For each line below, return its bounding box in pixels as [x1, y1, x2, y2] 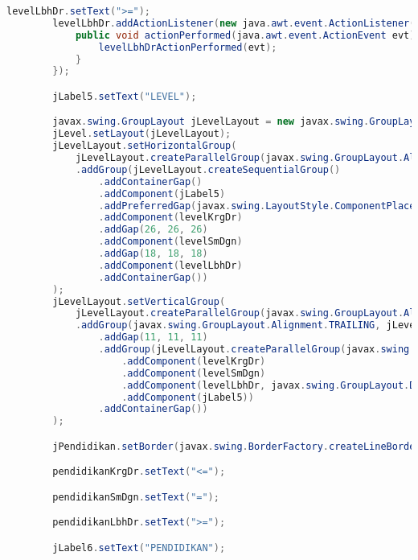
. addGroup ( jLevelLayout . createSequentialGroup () [75, 163, 341, 175]
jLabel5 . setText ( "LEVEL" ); [52, 90, 197, 102]
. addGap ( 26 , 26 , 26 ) [98, 224, 208, 236]
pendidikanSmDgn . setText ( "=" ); [52, 491, 219, 503]
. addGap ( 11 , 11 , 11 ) [98, 331, 208, 344]
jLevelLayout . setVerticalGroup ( [52, 295, 226, 307]
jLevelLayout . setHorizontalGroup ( [52, 140, 237, 152]
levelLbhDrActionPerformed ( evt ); [98, 41, 277, 53]
